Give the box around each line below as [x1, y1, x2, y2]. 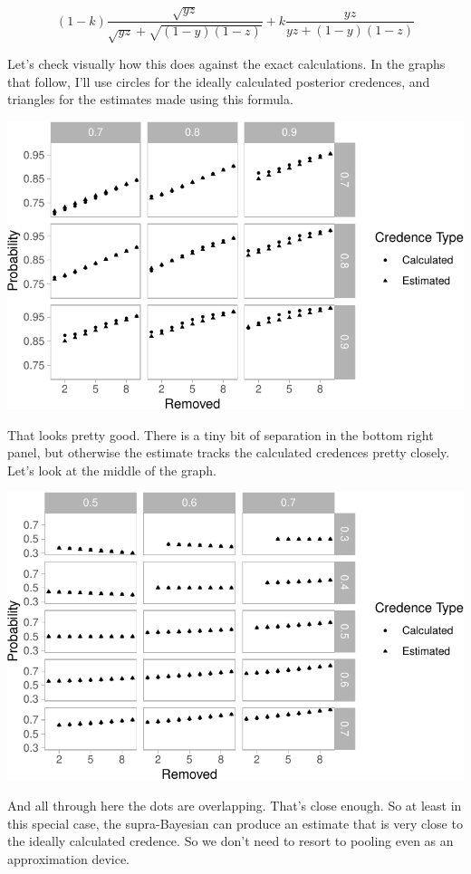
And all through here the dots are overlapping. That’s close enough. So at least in [7, 796, 462, 815]
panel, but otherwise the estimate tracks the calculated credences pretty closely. [7, 443, 450, 462]
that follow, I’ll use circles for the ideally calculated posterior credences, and [7, 72, 430, 91]
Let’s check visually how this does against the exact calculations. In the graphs [7, 53, 446, 72]
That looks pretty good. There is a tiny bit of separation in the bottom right [7, 425, 434, 444]
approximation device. [7, 849, 130, 868]
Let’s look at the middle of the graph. [7, 460, 216, 479]
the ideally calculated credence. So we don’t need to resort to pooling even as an [7, 831, 454, 850]
